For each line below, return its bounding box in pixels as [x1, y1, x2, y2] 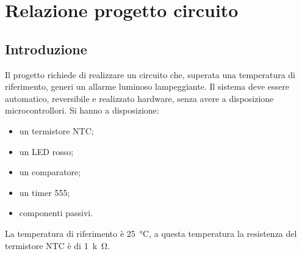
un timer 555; [19, 186, 70, 198]
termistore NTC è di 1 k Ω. [5, 239, 110, 252]
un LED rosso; [19, 145, 74, 158]
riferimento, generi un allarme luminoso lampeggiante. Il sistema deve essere [5, 80, 290, 93]
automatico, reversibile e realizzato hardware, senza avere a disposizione [5, 92, 274, 104]
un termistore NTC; [19, 124, 94, 137]
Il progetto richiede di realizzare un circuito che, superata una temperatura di [5, 68, 296, 81]
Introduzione [5, 39, 87, 58]
